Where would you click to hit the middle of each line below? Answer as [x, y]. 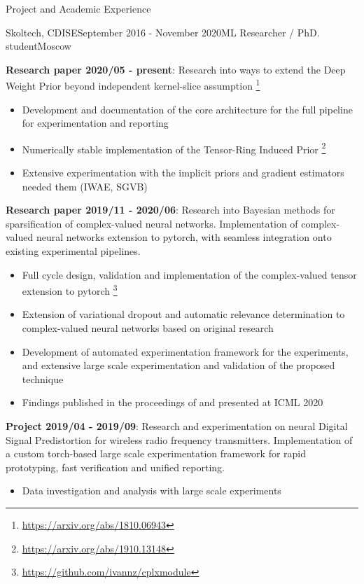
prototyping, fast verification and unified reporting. [115, 467]
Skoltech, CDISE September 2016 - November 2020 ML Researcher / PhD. [163, 32]
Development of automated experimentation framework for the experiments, [185, 351]
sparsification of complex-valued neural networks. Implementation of [152, 223]
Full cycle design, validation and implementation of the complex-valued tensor [189, 274]
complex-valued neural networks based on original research [148, 328]
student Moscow [38, 46]
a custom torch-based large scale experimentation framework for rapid [156, 453]
